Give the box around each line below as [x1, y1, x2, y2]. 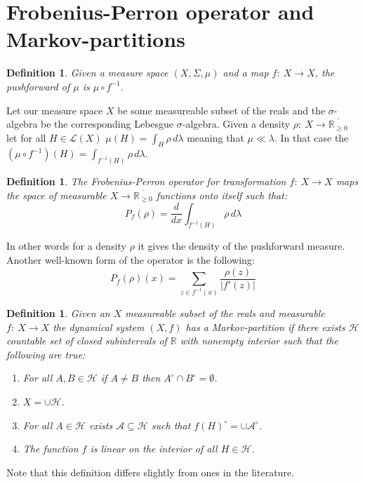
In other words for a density [6, 238, 126, 253]
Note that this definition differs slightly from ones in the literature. [6, 464, 294, 479]
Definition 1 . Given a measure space [6, 65, 168, 80]
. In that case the [274, 130, 349, 144]
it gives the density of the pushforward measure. [138, 238, 345, 253]
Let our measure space [6, 102, 103, 117]
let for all [6, 130, 46, 144]
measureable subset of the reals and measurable [125, 306, 325, 320]
